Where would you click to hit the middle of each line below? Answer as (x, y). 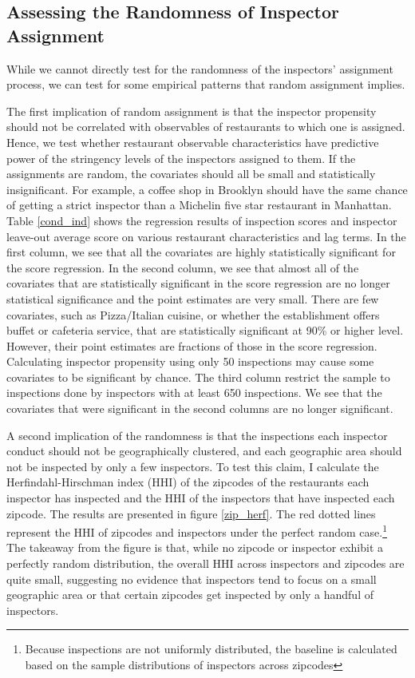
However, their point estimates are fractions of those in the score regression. (192, 345)
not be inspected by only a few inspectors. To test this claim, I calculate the (193, 466)
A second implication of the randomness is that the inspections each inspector (197, 435)
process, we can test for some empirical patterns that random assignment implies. (206, 84)
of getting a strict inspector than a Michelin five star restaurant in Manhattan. (199, 205)
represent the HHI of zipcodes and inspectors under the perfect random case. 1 (197, 531)
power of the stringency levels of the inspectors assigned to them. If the (181, 158)
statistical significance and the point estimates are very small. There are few (193, 298)
